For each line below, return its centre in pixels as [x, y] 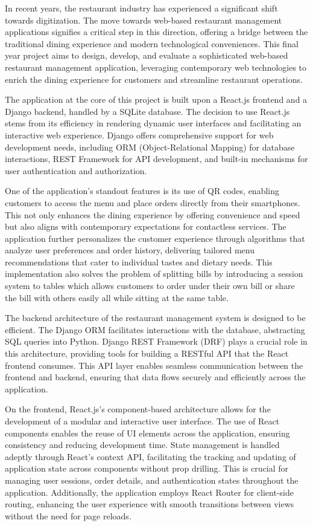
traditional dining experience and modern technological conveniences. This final [152, 43]
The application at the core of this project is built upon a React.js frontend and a [156, 99]
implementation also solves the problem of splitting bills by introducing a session [154, 274]
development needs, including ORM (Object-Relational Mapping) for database [150, 147]
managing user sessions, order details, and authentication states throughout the [152, 480]
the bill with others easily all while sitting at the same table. [117, 297]
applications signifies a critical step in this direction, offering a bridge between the [156, 32]
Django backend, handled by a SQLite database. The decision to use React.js [147, 111]
